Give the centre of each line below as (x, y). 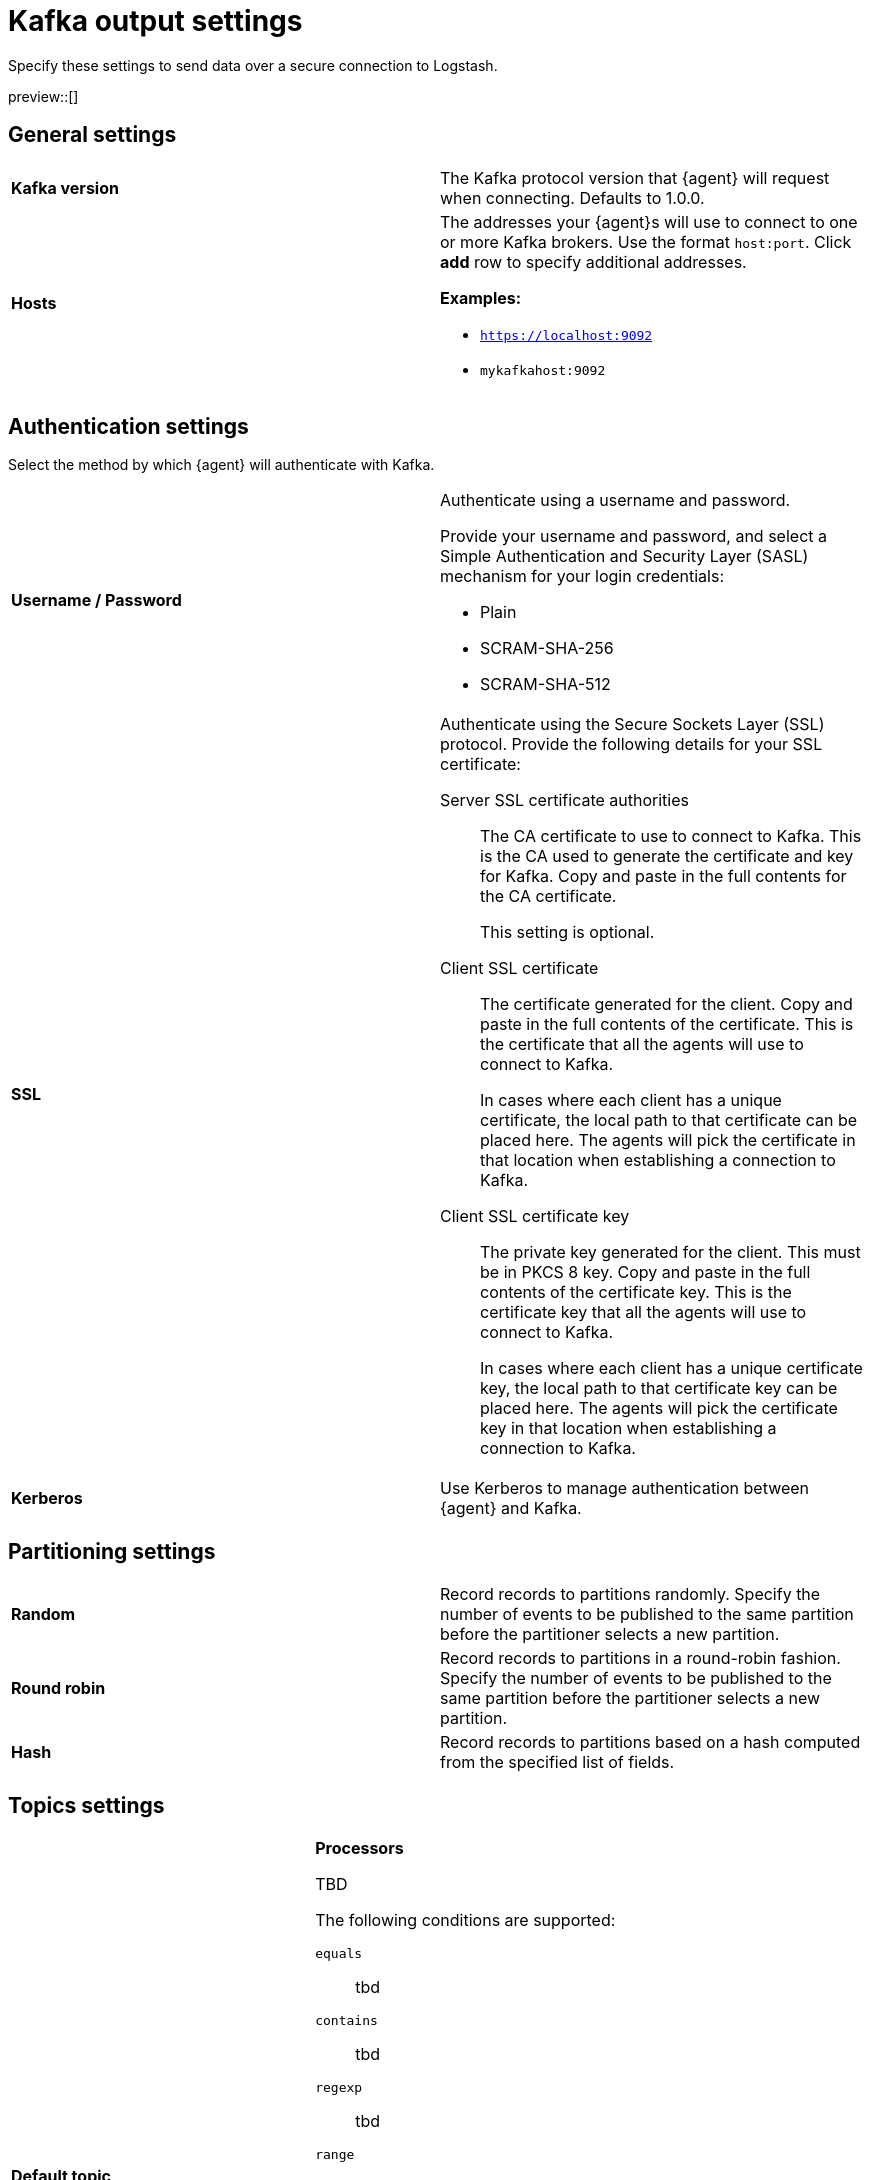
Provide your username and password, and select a (633, 536)
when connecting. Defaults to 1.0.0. (572, 197)
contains (346, 2021)
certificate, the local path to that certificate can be (669, 1120)
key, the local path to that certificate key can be (659, 1388)
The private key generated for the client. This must (670, 1252)
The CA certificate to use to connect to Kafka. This (671, 836)
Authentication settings (128, 427)
